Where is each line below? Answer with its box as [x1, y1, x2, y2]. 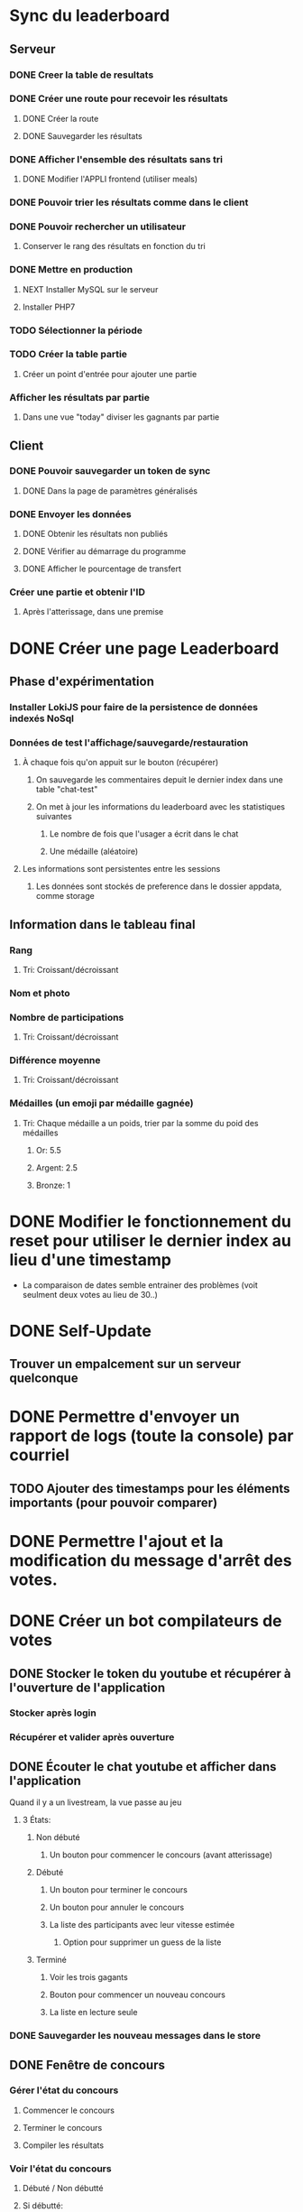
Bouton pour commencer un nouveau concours [49, 1989, 225, 2000]
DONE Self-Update [9, 1320, 151, 1341]
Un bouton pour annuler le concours [49, 1902, 185, 1913]
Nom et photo [9, 986, 70, 999]
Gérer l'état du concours [9, 2084, 119, 2096]
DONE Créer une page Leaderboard [9, 638, 280, 659]
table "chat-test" [35, 784, 98, 795]
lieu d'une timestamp [9, 1249, 171, 1270]
